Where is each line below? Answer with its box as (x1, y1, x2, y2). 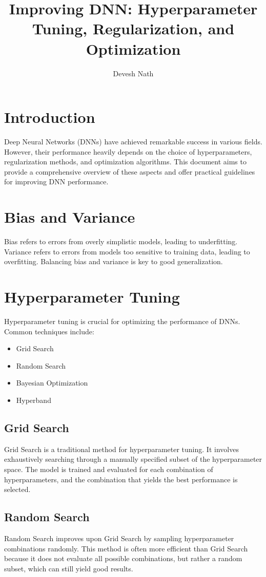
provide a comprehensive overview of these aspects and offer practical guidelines (4, 166, 255, 177)
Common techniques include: (4, 326, 94, 336)
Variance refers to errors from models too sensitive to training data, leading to (4, 246, 250, 257)
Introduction (4, 106, 95, 127)
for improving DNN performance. (4, 176, 109, 187)
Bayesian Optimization (16, 377, 88, 388)
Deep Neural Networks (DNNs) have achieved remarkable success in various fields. (4, 136, 262, 147)
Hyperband (16, 395, 51, 405)
